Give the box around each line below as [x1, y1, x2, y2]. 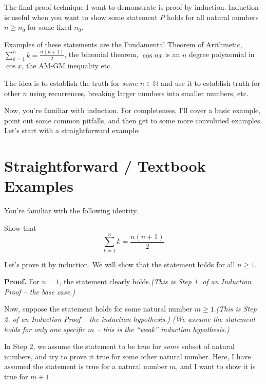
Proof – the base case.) [4, 286, 75, 297]
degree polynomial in [189, 49, 255, 60]
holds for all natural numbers [166, 11, 259, 22]
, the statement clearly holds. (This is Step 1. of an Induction [59, 276, 252, 287]
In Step [4, 341, 27, 352]
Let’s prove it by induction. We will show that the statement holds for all [4, 259, 235, 269]
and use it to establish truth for [161, 78, 260, 88]
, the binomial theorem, [64, 49, 139, 60]
